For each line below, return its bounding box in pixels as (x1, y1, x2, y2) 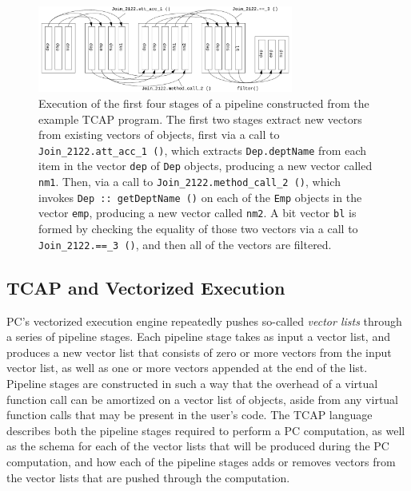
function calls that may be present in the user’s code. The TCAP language (6, 406, 373, 423)
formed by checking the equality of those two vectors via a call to (38, 220, 358, 237)
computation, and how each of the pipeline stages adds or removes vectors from (6, 453, 396, 469)
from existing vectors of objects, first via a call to (38, 126, 280, 143)
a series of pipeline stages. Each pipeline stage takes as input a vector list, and (6, 328, 390, 345)
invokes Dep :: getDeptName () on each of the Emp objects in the (38, 188, 362, 205)
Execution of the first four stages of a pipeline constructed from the (38, 95, 369, 112)
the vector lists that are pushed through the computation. (6, 469, 290, 485)
